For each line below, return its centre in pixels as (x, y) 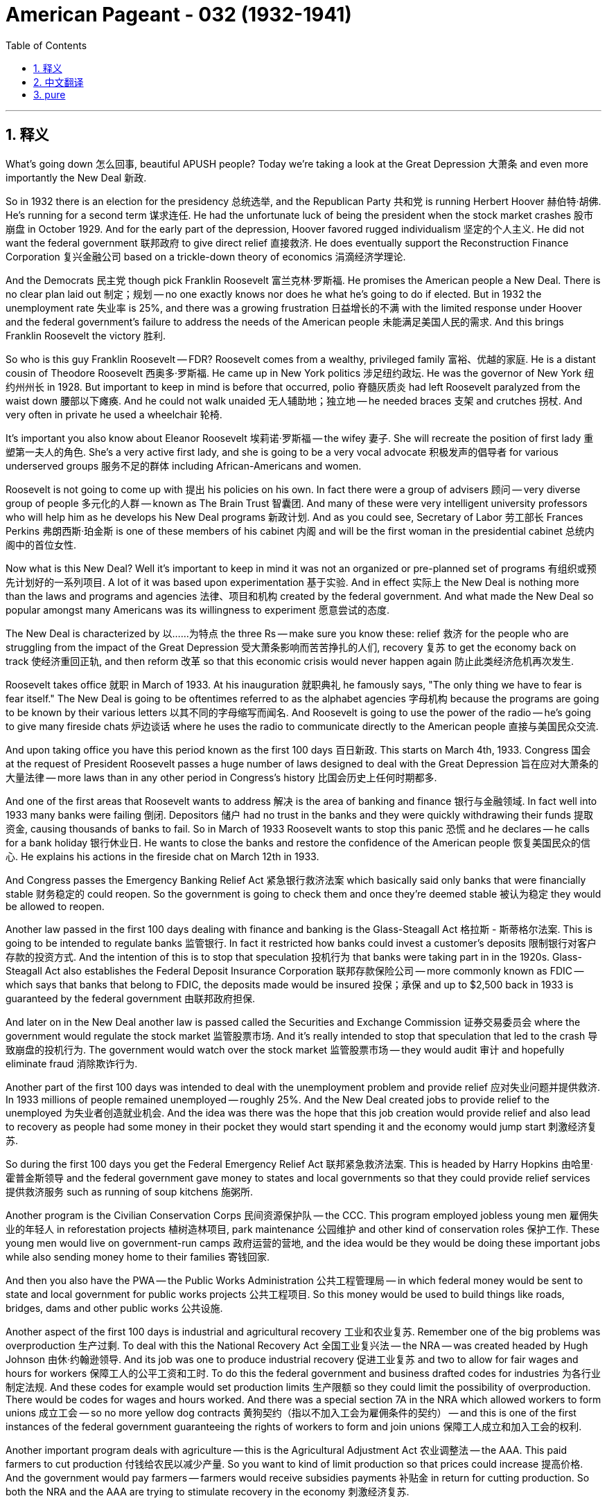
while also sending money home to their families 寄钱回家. (138, 1256)
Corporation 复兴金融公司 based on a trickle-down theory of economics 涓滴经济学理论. (206, 256)
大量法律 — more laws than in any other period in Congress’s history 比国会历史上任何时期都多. (221, 777)
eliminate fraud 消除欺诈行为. (72, 1063)
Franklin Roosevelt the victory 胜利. (86, 335)
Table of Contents (46, 45)
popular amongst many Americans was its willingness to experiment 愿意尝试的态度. (197, 610)
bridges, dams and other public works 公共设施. (114, 1308)
